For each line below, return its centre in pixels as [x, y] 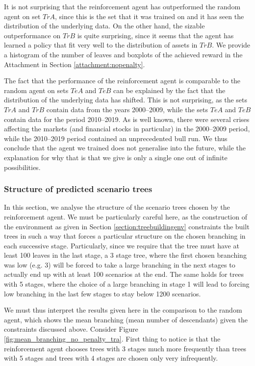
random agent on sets [36, 90]
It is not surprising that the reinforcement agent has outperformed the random [122, 6]
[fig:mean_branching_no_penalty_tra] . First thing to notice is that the [112, 339]
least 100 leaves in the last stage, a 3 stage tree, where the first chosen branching [125, 255]
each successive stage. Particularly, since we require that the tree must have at [122, 245]
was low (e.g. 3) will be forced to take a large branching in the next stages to [120, 264]
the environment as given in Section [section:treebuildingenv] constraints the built [127, 226]
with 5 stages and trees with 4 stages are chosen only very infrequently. [111, 358]
